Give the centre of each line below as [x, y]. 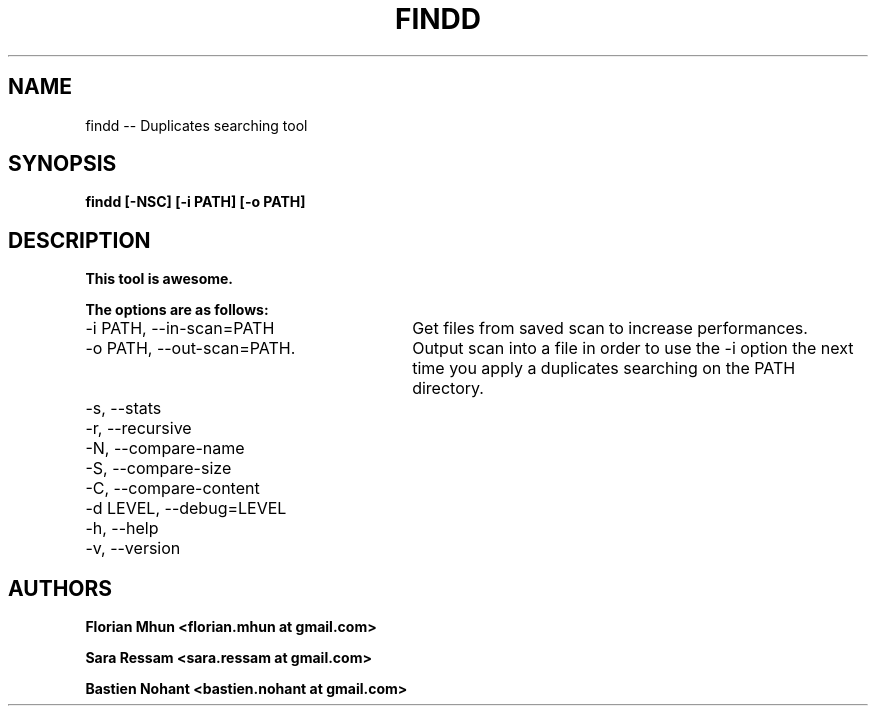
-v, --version [133, 548]
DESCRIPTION [79, 240]
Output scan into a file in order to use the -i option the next [633, 348]
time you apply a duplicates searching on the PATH [604, 368]
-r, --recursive [138, 428]
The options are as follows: [177, 310]
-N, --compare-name [165, 448]
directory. [448, 388]
